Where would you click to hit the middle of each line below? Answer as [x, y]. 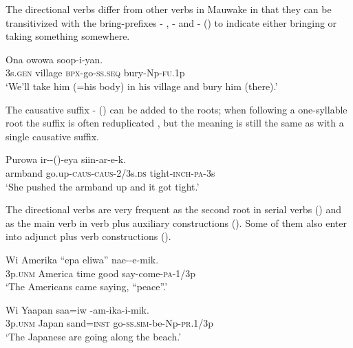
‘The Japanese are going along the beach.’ [94, 336]
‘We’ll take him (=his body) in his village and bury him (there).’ [142, 86]
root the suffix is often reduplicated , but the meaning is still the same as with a [175, 123]
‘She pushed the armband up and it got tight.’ [103, 186]
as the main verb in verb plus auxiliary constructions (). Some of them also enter [176, 222]
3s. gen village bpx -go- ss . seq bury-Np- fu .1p [95, 73]
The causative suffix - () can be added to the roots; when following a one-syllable [176, 109]
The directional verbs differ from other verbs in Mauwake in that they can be [169, 9]
